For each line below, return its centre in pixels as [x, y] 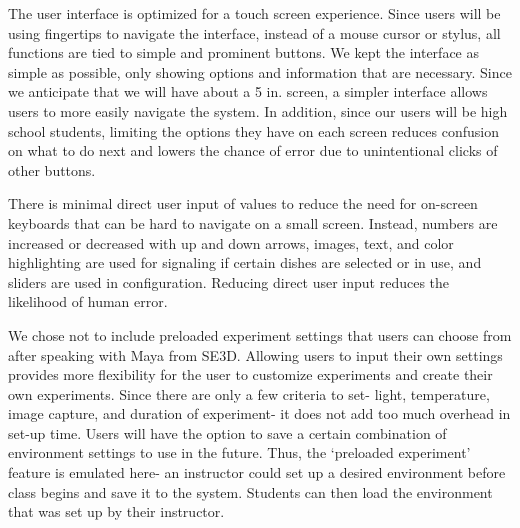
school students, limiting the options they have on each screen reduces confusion [253, 130]
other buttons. [52, 169]
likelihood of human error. [88, 301]
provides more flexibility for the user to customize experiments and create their [250, 374]
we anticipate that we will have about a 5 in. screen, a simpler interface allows [248, 91]
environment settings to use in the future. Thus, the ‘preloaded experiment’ [239, 452]
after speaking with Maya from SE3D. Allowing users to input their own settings [255, 354]
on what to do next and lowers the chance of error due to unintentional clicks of [253, 150]
